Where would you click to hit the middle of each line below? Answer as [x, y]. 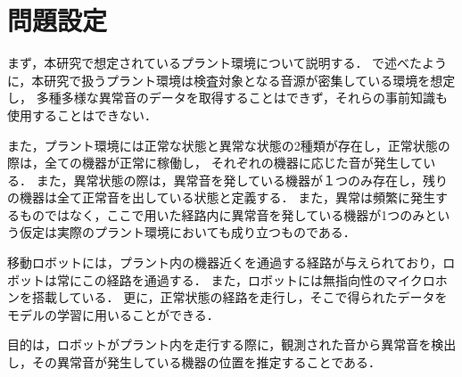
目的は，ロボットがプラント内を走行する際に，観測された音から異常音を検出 [232, 344]
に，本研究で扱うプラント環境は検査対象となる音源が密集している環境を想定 [231, 80]
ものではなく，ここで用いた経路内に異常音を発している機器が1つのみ [222, 214]
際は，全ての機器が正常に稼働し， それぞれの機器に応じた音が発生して [215, 163]
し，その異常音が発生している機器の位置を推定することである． [194, 362]
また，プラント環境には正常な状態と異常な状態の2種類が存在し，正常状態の [229, 145]
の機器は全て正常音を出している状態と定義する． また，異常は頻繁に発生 [221, 197]
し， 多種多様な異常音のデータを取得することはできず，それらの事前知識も [227, 98]
